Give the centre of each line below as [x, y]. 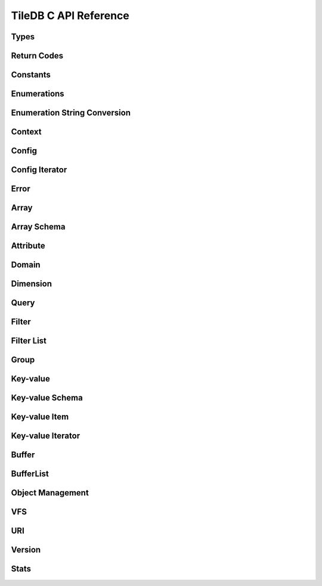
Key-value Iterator [46, 436]
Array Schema [38, 227]
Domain [26, 265]
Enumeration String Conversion [71, 113]
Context [26, 132]
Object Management [50, 493]
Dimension [32, 284]
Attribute [28, 246]
